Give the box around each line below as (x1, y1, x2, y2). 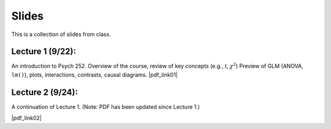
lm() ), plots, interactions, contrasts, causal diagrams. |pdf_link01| (11, 71, 178, 78)
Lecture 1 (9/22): (11, 46, 77, 57)
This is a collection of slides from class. (11, 31, 112, 38)
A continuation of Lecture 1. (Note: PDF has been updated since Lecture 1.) (11, 103, 200, 110)
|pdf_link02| (11, 114, 42, 122)
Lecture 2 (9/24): (11, 87, 78, 97)
